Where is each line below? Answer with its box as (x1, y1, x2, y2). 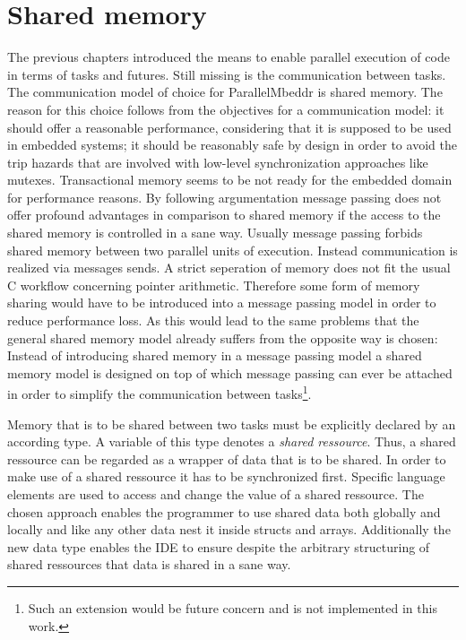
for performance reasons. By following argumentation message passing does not (7, 187, 442, 206)
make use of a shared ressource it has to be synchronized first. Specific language (7, 467, 445, 486)
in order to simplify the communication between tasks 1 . (7, 382, 312, 403)
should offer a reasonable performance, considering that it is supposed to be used (7, 117, 452, 136)
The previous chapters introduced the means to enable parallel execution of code (7, 48, 450, 66)
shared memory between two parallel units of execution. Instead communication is (7, 240, 458, 259)
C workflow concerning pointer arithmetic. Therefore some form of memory (7, 275, 420, 294)
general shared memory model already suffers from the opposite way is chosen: (7, 328, 438, 347)
